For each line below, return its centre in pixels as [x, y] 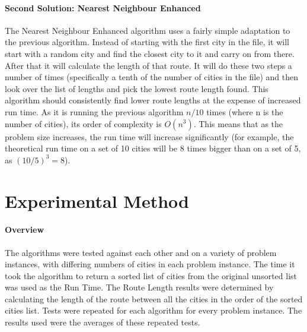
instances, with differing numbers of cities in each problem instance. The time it [150, 264]
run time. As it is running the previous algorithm [94, 111]
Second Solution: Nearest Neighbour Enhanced [103, 7]
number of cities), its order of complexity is [83, 123]
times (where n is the [245, 111]
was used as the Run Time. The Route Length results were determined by [139, 287]
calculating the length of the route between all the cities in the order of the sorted [154, 298]
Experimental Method [97, 200]
